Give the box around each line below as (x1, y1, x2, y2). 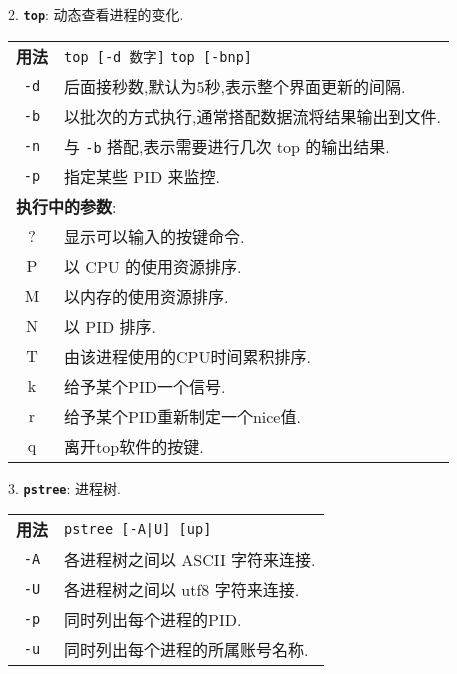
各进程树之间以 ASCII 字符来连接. (64, 548, 316, 572)
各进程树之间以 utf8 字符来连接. (64, 578, 300, 602)
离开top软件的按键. (64, 434, 204, 458)
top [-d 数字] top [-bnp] (64, 49, 253, 66)
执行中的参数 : (16, 194, 117, 218)
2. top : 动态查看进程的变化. (8, 4, 184, 24)
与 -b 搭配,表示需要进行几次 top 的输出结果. (64, 134, 390, 158)
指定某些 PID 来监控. (64, 164, 221, 188)
